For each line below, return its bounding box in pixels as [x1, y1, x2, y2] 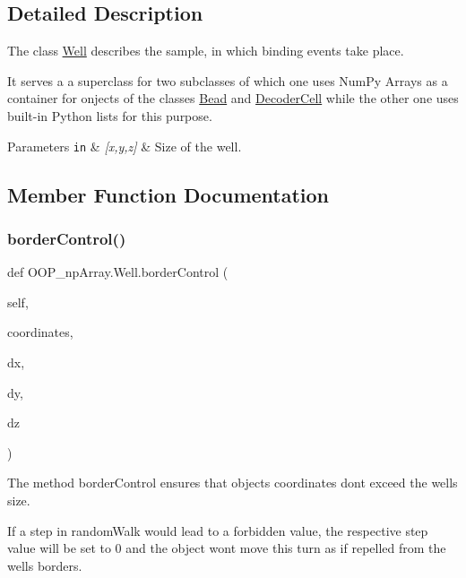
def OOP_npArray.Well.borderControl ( [7, 263, 229, 281]
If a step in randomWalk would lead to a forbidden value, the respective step [7, 521, 428, 539]
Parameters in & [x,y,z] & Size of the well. [7, 136, 242, 155]
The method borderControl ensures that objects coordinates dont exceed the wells [7, 473, 458, 492]
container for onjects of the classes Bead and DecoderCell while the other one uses [7, 89, 459, 108]
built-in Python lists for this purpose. [7, 106, 212, 125]
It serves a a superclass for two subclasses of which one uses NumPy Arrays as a [7, 71, 448, 90]
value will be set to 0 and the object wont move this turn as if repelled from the [7, 539, 446, 557]
